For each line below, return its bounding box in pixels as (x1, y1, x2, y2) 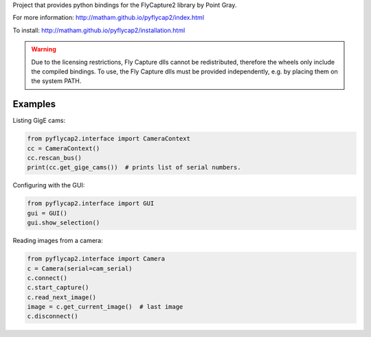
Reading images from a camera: (12, 237, 103, 245)
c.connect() (27, 274, 68, 281)
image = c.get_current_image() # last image (27, 303, 183, 311)
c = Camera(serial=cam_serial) (27, 264, 133, 272)
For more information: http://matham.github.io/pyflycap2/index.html (12, 14, 205, 22)
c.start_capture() (27, 283, 89, 292)
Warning (31, 45, 56, 54)
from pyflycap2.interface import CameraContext (27, 135, 190, 143)
